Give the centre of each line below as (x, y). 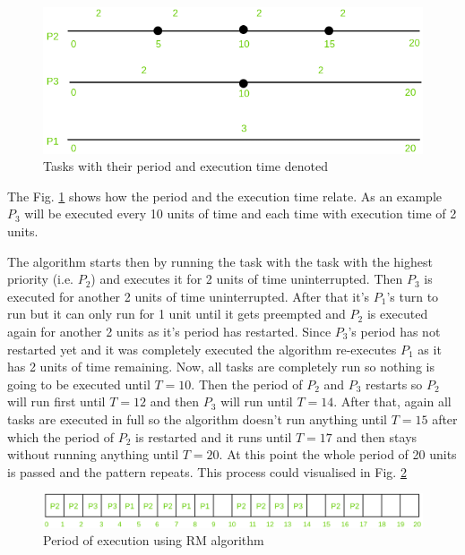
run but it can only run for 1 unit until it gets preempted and (177, 314)
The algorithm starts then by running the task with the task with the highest (220, 261)
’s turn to (413, 296)
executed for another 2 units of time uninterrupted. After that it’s (189, 296)
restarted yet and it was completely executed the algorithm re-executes (202, 349)
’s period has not (394, 331)
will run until (257, 401)
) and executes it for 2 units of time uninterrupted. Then (247, 279)
